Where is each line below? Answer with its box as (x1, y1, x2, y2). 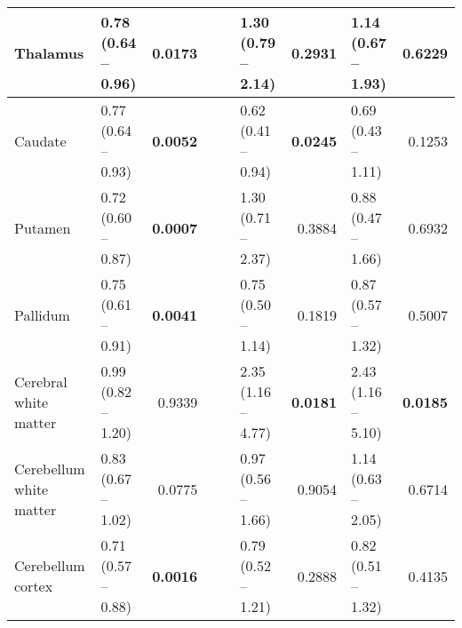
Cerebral (14, 370, 68, 392)
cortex (14, 576, 53, 596)
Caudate (14, 130, 67, 151)
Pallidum (14, 304, 70, 325)
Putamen (14, 217, 71, 238)
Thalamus (14, 42, 84, 63)
